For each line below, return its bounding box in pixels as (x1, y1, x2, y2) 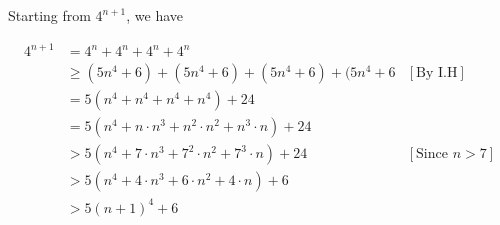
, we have (126, 5, 184, 25)
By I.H (416, 66, 458, 81)
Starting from (8, 5, 91, 25)
